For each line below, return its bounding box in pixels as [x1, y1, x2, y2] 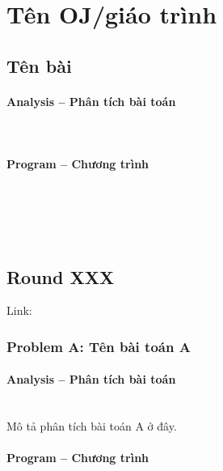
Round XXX [6, 264, 115, 289]
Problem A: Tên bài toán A [6, 336, 191, 356]
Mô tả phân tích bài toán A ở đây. [6, 418, 177, 435]
